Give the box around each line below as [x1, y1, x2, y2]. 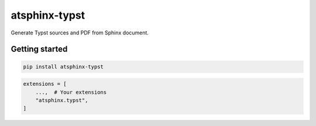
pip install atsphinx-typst [23, 63, 104, 70]
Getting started [11, 44, 68, 54]
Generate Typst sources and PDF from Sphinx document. [11, 29, 149, 36]
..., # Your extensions [35, 89, 107, 96]
